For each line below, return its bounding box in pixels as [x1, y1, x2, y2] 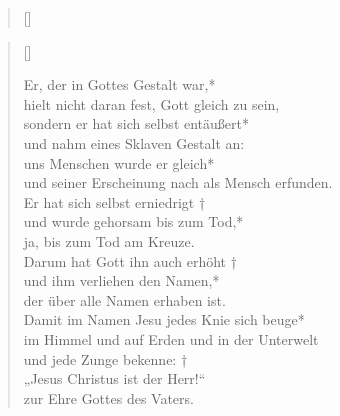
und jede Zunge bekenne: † [23, 348, 188, 369]
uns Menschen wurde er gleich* [23, 152, 215, 173]
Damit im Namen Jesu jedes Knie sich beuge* [23, 309, 305, 330]
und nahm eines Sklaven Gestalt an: [23, 132, 245, 153]
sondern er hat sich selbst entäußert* [23, 113, 249, 134]
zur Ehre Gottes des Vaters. [23, 387, 194, 408]
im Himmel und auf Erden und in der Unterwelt [23, 328, 319, 349]
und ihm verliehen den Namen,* [23, 270, 220, 291]
